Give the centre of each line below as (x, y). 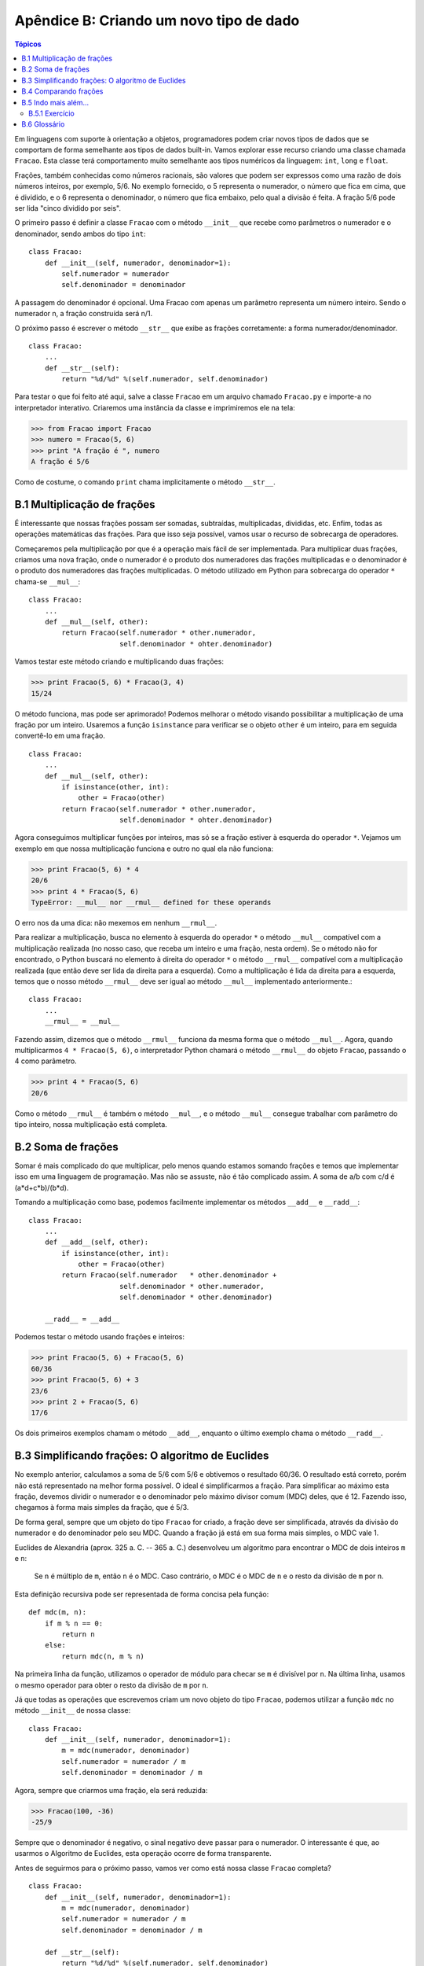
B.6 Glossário (43, 124)
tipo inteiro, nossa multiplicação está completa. (91, 1125)
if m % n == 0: (74, 1623)
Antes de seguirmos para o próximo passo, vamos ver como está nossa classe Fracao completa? (173, 1868)
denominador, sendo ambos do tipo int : (80, 234)
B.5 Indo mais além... (55, 102)
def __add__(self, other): (97, 1242)
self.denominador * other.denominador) (196, 1297)
